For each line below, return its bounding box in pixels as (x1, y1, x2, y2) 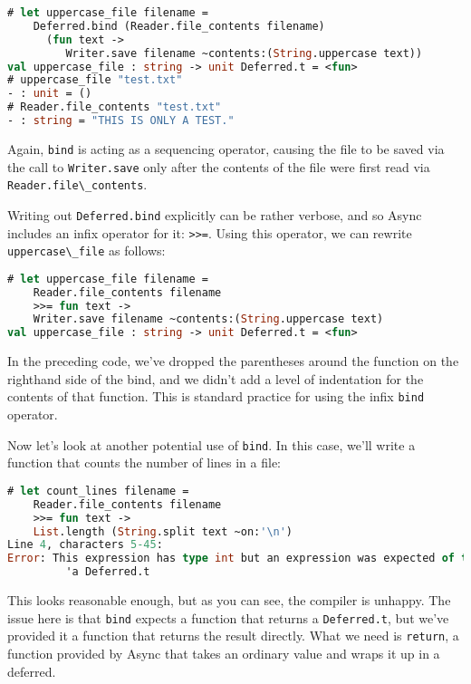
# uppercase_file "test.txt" (7, 73, 183, 87)
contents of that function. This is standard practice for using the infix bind (7, 387, 425, 406)
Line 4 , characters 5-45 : (7, 538, 163, 552)
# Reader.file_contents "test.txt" (7, 101, 222, 114)
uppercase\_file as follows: (7, 241, 166, 260)
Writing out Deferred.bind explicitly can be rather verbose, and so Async (7, 205, 422, 224)
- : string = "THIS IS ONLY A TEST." (7, 114, 235, 127)
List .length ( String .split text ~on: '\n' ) (33, 525, 293, 538)
